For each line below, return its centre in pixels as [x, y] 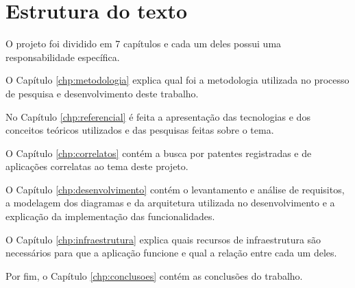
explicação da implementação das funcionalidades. [110, 216]
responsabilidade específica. [63, 57]
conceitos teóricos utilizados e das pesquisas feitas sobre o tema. [140, 130]
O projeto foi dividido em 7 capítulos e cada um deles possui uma [144, 44]
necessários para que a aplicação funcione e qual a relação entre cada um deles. [171, 253]
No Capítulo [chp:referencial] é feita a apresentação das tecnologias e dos [158, 116]
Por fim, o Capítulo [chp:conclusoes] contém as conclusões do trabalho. [154, 275]
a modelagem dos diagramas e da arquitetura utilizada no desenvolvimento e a [170, 203]
